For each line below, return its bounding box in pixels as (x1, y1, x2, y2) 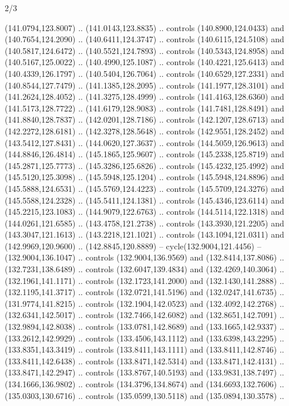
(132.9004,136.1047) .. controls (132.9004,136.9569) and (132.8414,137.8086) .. (5, 251, 284, 263)
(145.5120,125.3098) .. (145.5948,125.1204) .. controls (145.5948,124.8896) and (5, 171, 284, 183)
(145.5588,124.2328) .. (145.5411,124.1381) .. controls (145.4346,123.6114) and (5, 194, 284, 206)
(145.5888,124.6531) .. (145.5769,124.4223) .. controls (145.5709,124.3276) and (5, 182, 284, 194)
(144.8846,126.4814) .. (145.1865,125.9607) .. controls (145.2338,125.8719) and (5, 148, 284, 160)
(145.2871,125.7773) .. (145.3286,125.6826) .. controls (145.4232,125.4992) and (5, 159, 284, 171)
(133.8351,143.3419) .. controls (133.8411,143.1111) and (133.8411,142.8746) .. (5, 343, 284, 356)
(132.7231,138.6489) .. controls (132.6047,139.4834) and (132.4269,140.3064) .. (5, 263, 284, 275)
